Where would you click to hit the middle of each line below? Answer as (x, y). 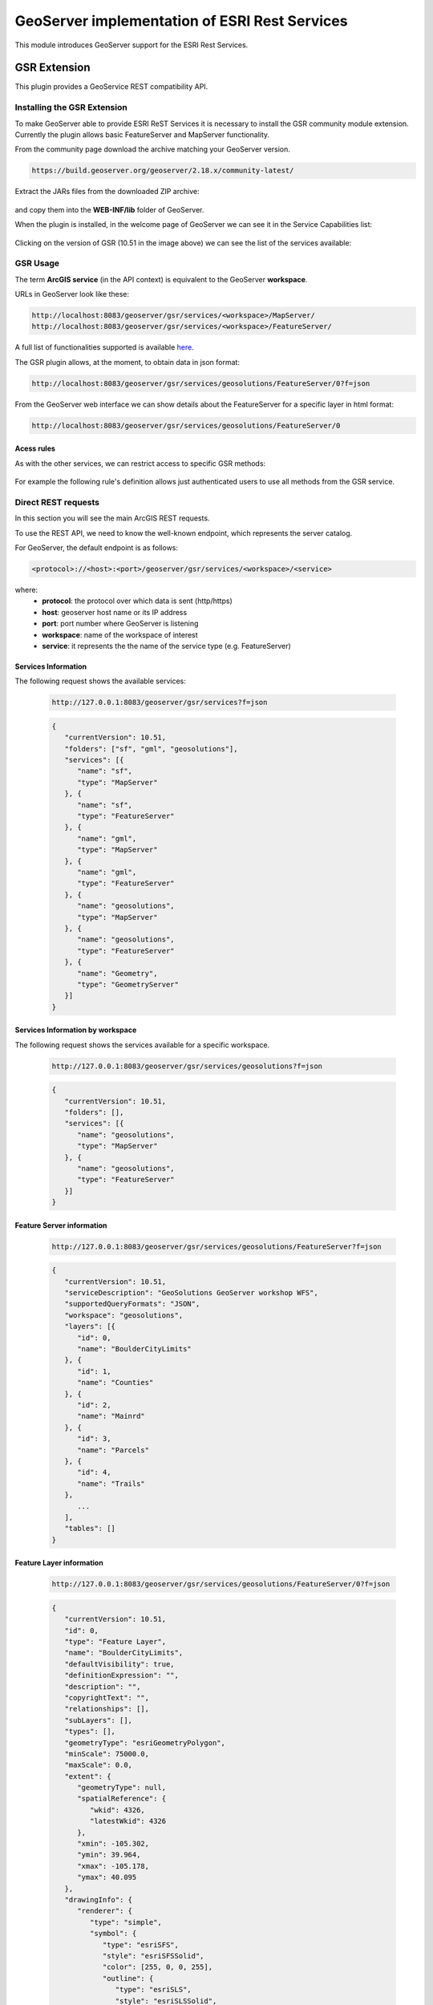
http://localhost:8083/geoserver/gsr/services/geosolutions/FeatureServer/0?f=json (201, 383)
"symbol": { (113, 1934)
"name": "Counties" (115, 1383)
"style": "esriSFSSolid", (153, 1956)
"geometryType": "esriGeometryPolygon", (145, 1743)
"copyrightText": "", (107, 1697)
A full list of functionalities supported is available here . (104, 347)
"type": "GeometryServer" (128, 984)
